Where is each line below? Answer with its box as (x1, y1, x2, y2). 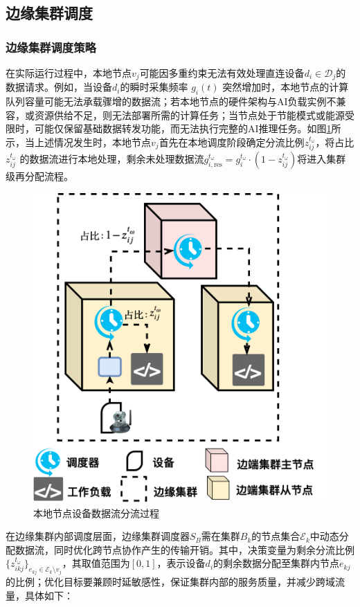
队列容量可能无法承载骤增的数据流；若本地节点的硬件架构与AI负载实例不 (6, 94, 336, 109)
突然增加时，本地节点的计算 (222, 80, 349, 94)
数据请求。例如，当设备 (6, 80, 112, 94)
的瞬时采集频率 (120, 80, 188, 94)
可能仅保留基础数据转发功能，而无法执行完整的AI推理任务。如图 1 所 (34, 121, 341, 136)
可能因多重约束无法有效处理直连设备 (139, 66, 305, 80)
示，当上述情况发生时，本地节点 (6, 135, 151, 150)
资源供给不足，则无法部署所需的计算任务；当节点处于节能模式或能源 (34, 107, 345, 122)
